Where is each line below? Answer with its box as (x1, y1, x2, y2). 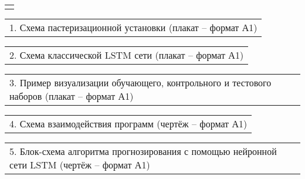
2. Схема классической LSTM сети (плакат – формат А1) (9, 48, 244, 62)
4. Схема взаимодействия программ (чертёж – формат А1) (9, 117, 248, 130)
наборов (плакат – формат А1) (9, 89, 134, 103)
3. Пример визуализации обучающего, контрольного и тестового (9, 76, 272, 89)
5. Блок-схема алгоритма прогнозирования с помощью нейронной (9, 144, 277, 158)
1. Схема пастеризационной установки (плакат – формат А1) (9, 21, 257, 34)
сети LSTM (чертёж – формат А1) (9, 158, 150, 171)
